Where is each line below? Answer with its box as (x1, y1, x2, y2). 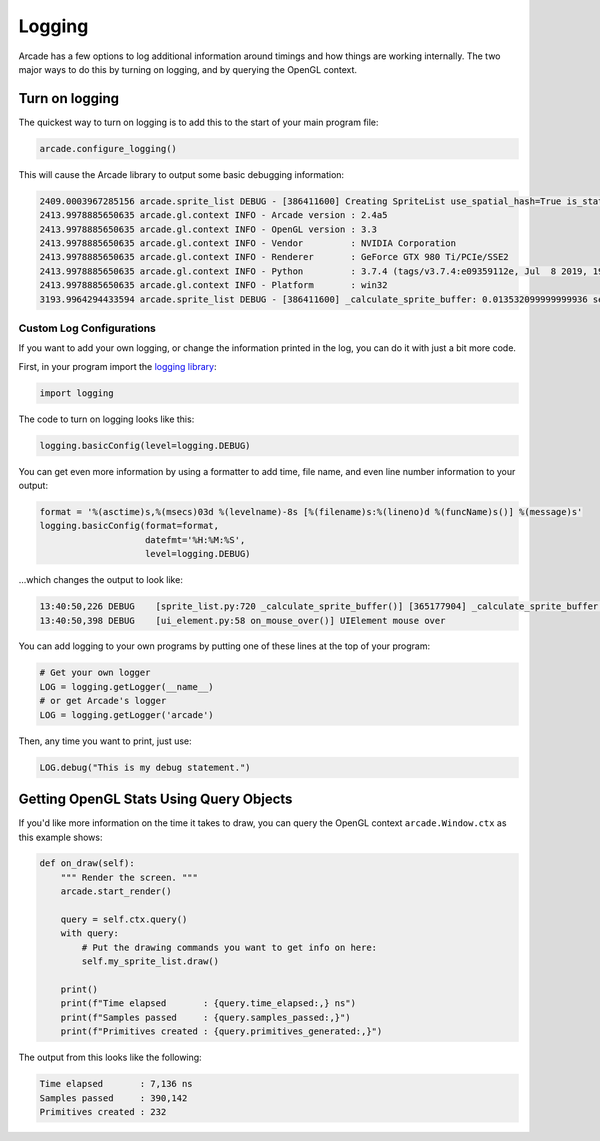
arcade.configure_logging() (39, 143, 177, 154)
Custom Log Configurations (18, 321, 157, 335)
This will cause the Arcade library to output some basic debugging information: (18, 168, 345, 180)
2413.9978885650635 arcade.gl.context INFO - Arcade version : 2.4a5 (39, 210, 388, 221)
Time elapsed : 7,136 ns (39, 1078, 194, 1090)
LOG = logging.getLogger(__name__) (39, 681, 214, 692)
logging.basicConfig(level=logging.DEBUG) (39, 440, 251, 451)
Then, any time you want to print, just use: (18, 735, 192, 747)
